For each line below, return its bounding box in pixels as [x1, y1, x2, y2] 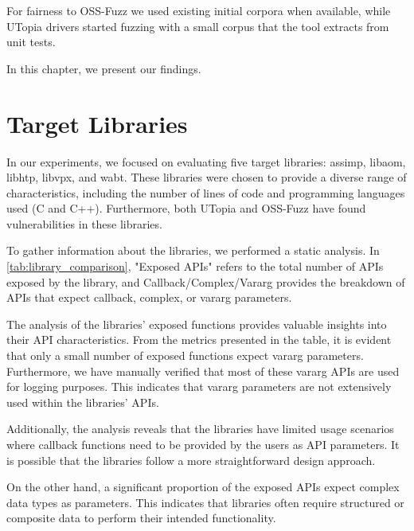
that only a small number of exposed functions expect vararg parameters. [6, 347, 364, 364]
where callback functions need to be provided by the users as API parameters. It [6, 436, 400, 452]
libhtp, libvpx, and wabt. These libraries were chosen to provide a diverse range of [6, 169, 407, 185]
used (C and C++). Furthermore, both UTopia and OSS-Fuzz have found [6, 200, 366, 217]
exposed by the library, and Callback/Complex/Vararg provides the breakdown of [6, 273, 405, 290]
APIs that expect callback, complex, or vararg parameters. [6, 289, 292, 306]
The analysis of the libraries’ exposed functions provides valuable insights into [6, 315, 387, 332]
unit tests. [6, 33, 56, 50]
